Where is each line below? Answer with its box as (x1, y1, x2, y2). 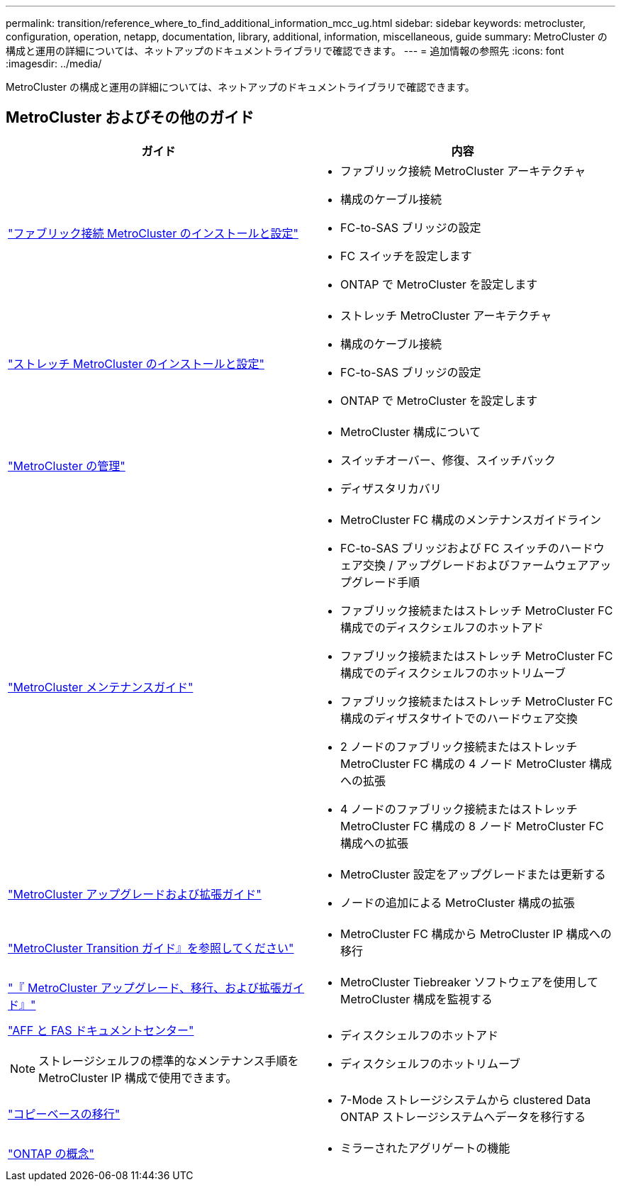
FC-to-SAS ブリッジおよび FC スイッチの (340, 540, 559, 555)
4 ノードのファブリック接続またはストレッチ (340, 801, 578, 816)
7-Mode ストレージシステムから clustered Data (340, 1092, 591, 1107)
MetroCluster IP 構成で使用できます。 (38, 1070, 237, 1085)
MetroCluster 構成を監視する (340, 991, 493, 1006)
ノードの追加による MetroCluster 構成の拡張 (340, 895, 575, 910)
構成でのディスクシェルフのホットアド (340, 620, 544, 635)
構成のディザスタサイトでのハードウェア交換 (340, 710, 578, 725)
